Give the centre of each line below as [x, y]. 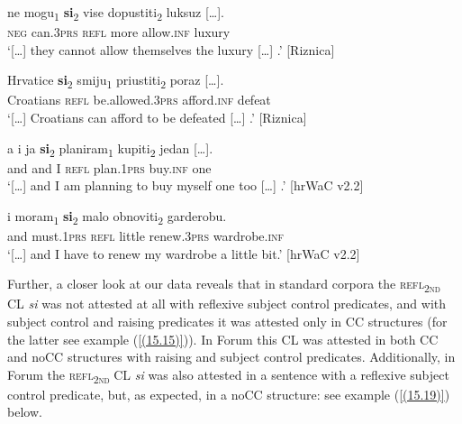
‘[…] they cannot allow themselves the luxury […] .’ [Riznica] [171, 49]
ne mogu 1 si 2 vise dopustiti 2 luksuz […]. [116, 13]
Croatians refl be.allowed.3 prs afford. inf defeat [139, 100]
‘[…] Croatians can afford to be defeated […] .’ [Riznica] [157, 118]
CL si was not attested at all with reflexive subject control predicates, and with [227, 304]
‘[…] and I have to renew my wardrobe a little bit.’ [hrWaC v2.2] [184, 253]
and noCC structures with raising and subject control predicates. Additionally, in [231, 357]
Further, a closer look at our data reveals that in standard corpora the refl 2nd [224, 285]
